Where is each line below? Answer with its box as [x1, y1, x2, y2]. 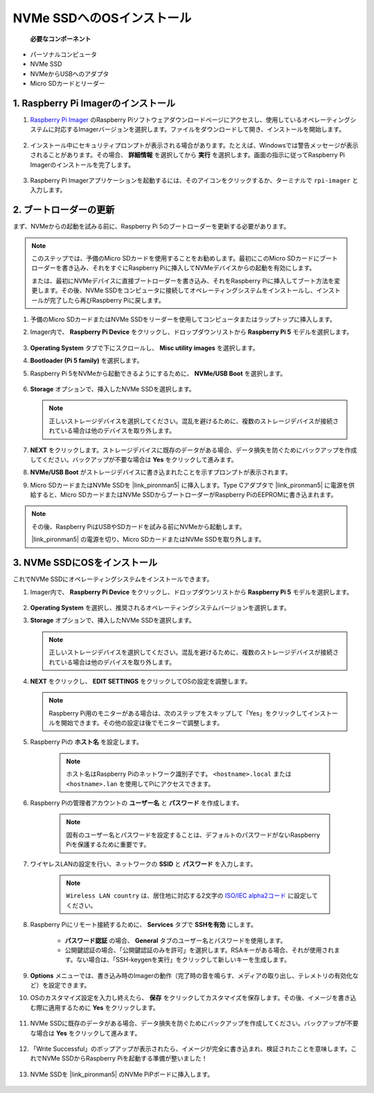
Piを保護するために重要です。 [66, 840, 150, 848]
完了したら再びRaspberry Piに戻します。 [49, 296, 166, 304]
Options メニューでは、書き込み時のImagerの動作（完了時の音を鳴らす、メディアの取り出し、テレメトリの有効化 [30, 971, 353, 979]
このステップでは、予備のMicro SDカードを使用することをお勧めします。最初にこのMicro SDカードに [31, 254, 320, 263]
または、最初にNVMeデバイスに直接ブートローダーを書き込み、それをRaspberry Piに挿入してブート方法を [31, 276, 335, 285]
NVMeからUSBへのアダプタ [30, 69, 109, 78]
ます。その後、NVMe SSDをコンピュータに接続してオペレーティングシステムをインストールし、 [43, 286, 317, 294]
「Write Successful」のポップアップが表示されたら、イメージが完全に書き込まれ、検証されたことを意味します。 [30, 1045, 351, 1053]
